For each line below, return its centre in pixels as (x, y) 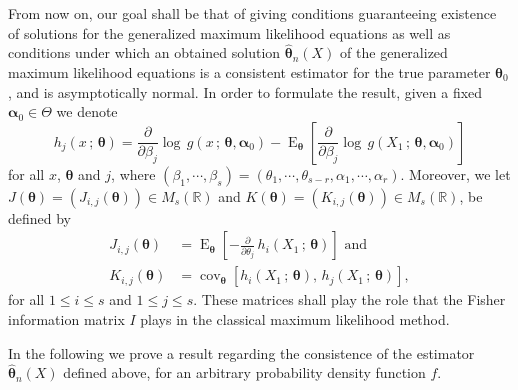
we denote (87, 111)
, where (133, 173)
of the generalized (394, 52)
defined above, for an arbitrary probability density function (244, 372)
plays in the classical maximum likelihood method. (295, 319)
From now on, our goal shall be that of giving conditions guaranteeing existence (252, 13)
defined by (40, 217)
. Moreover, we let (455, 173)
